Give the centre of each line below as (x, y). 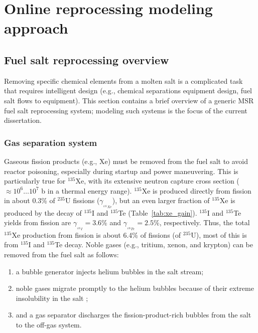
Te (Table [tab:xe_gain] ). (158, 212)
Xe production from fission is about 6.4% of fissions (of (96, 234)
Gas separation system (51, 142)
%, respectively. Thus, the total (202, 222)
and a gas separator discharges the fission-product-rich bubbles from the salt (134, 315)
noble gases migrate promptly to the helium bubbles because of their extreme (135, 288)
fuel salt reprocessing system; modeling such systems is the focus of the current (126, 110)
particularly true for (35, 181)
